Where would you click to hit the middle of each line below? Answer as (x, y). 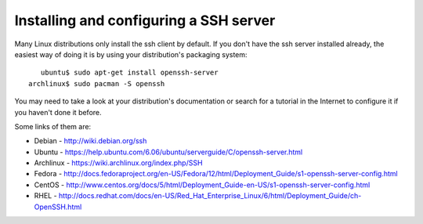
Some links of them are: (53, 126)
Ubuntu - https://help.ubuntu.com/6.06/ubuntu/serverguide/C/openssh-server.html (168, 152)
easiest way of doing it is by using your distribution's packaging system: (131, 54)
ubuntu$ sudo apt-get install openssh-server (129, 73)
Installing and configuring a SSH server (145, 20)
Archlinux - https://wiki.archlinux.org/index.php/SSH (118, 163)
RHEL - (46, 196)
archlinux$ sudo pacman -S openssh (97, 83)
